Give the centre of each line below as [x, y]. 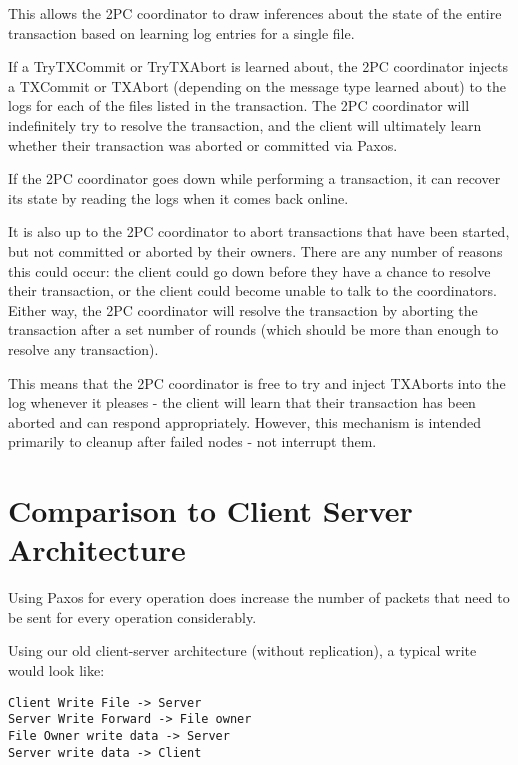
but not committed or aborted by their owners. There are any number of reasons [255, 250]
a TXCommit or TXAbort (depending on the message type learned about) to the [257, 85]
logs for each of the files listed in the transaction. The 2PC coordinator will [239, 105]
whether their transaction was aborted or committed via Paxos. [203, 144]
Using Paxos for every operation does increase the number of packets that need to [259, 597]
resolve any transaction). [83, 348]
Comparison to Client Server [210, 510]
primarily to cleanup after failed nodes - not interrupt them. [192, 441]
